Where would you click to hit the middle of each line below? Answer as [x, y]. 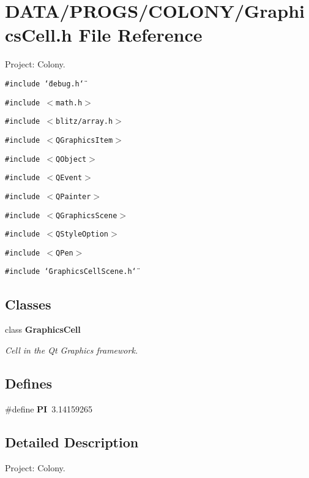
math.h [69, 103]
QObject [71, 159]
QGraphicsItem [84, 140]
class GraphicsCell [43, 329]
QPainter [73, 196]
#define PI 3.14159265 [49, 408]
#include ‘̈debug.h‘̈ [44, 84]
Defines [29, 383]
